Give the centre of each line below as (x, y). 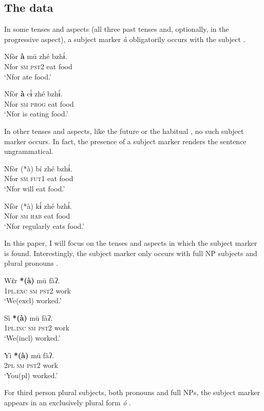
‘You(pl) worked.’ (31, 375)
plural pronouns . (31, 263)
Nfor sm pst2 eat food (38, 66)
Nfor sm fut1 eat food (39, 178)
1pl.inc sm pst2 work (37, 328)
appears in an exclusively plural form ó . (68, 403)
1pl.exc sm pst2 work (38, 290)
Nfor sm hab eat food (37, 216)
